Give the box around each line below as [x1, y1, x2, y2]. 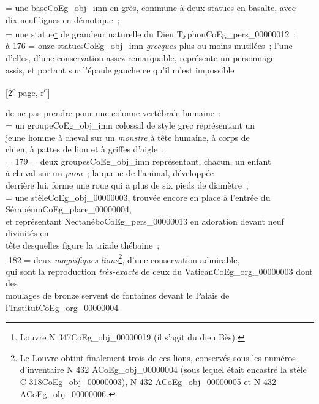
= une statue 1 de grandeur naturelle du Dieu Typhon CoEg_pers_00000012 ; [6, 26, 296, 40]
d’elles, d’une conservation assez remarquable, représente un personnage [6, 51, 275, 64]
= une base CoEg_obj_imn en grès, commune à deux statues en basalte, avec [6, 1, 296, 13]
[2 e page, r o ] [6, 84, 50, 99]
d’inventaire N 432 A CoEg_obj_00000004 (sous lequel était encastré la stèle [20, 363, 307, 376]
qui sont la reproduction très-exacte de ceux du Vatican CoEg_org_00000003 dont [6, 264, 313, 277]
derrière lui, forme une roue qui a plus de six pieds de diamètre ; [6, 179, 249, 192]
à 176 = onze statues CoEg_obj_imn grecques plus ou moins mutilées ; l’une [6, 39, 293, 52]
